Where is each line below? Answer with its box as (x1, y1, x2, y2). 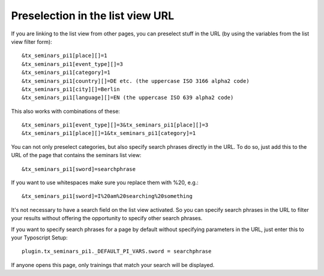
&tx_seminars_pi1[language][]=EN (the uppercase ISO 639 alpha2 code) (22, 94, 234, 101)
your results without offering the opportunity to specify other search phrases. (11, 215, 203, 222)
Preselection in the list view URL (11, 9, 174, 22)
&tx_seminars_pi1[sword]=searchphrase (22, 166, 136, 172)
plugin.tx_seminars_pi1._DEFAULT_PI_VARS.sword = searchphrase (22, 248, 212, 255)
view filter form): (11, 38, 52, 45)
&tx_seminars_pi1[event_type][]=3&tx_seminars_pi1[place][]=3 (22, 122, 209, 128)
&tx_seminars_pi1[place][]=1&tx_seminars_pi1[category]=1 (22, 130, 196, 137)
